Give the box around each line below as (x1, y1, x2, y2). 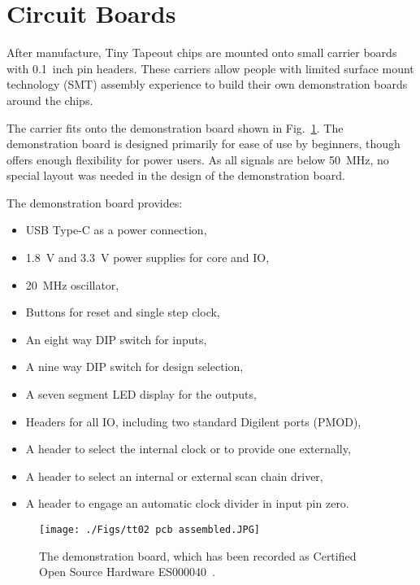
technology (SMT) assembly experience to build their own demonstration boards (6, 76, 408, 93)
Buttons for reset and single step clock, (25, 303, 220, 321)
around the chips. (6, 91, 93, 108)
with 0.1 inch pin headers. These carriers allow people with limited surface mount (6, 59, 414, 76)
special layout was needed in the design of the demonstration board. (6, 167, 345, 184)
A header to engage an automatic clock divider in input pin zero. (25, 495, 349, 512)
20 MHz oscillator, (25, 276, 119, 293)
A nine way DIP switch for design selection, (25, 358, 244, 375)
